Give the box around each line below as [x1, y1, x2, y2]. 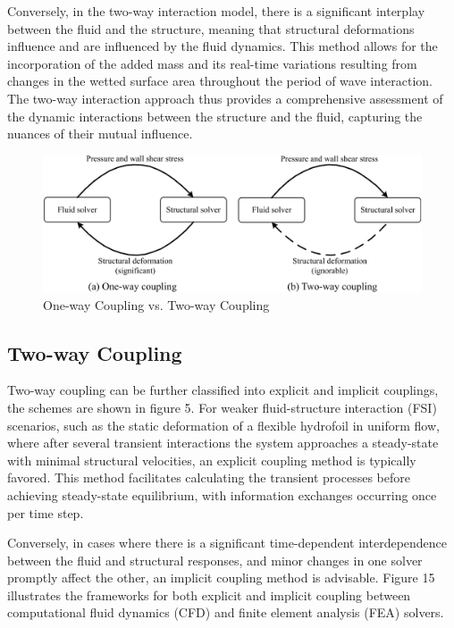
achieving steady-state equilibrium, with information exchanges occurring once [7, 485, 437, 504]
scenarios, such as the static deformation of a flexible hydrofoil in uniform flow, [7, 415, 440, 434]
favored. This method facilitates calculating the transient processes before [7, 468, 410, 487]
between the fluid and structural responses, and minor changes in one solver [7, 550, 423, 569]
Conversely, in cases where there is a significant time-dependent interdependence [7, 533, 448, 552]
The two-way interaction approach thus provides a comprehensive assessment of [7, 88, 443, 107]
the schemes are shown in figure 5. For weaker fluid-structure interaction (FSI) [7, 398, 437, 416]
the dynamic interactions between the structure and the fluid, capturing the [7, 106, 423, 125]
